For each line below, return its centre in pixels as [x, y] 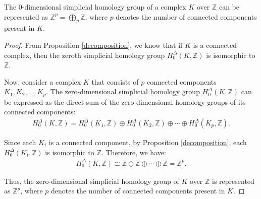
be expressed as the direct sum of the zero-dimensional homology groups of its [125, 102]
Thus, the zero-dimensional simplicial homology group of [92, 181]
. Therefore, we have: [134, 152]
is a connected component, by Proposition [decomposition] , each [148, 142]
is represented [233, 181]
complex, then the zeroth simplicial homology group [85, 55]
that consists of [115, 81]
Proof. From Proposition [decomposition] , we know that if [93, 45]
